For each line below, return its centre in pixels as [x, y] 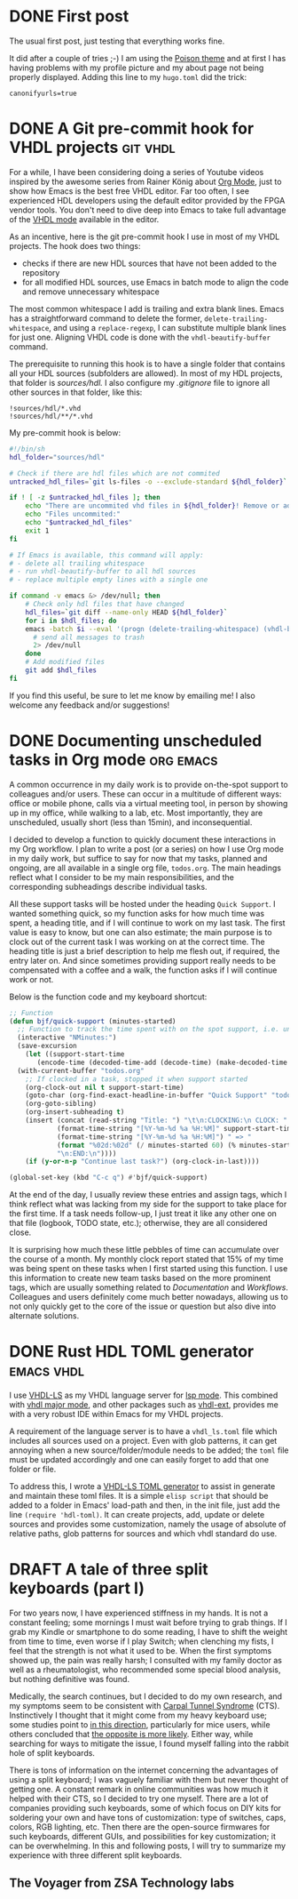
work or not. [31, 979]
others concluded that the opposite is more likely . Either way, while [131, 1735]
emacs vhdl [47, 1370]
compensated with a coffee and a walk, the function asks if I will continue [143, 970]
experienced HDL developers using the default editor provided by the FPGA [147, 200]
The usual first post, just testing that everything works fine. [117, 41]
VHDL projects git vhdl [92, 148]
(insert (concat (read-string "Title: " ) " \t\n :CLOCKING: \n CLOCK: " [157, 1121]
